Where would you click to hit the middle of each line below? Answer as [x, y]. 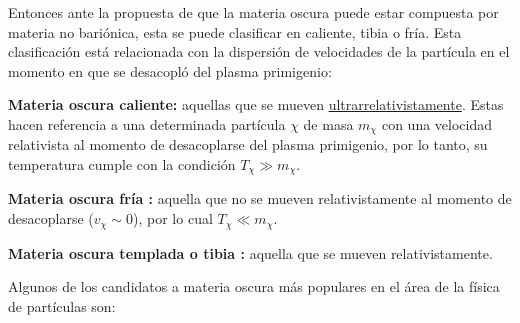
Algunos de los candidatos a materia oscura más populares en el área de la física [254, 286]
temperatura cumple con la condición [122, 164]
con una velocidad [437, 123]
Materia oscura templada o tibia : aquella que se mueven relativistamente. [250, 252]
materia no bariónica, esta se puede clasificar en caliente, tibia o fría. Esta [235, 31]
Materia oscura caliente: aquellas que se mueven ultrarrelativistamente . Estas [256, 104]
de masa [328, 123]
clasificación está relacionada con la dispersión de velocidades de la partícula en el [259, 51]
